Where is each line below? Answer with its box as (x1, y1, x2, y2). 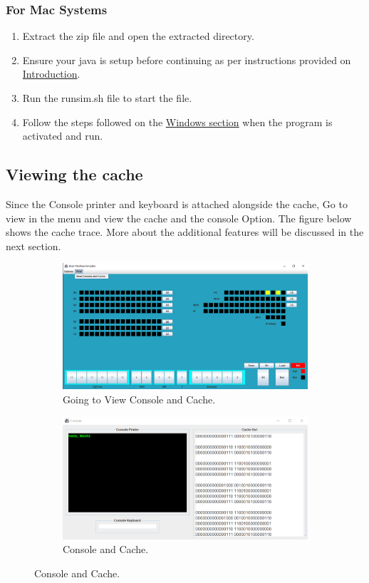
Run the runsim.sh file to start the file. (22, 91, 192, 105)
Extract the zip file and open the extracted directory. (22, 29, 254, 43)
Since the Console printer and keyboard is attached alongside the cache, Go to (6, 196, 348, 211)
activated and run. (22, 128, 103, 143)
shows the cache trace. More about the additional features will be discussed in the (6, 225, 364, 239)
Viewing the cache (6, 163, 143, 185)
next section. (6, 238, 61, 253)
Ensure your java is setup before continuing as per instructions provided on (22, 52, 351, 67)
